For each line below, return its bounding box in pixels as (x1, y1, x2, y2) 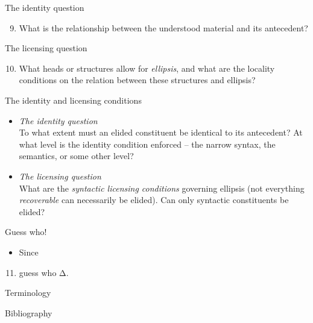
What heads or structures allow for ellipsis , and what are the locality (19, 61, 275, 74)
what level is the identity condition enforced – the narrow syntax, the (19, 137, 276, 150)
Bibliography (5, 306, 52, 319)
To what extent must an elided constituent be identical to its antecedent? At (19, 126, 303, 139)
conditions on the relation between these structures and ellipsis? (19, 74, 256, 86)
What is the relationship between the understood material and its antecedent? (19, 21, 308, 34)
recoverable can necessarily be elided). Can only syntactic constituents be (19, 193, 289, 206)
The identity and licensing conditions (5, 93, 142, 106)
